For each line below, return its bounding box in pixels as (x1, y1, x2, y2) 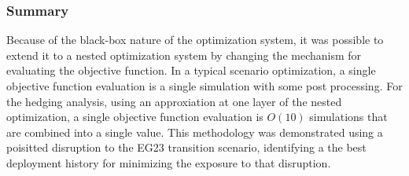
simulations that (309, 108, 388, 125)
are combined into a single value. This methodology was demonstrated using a (6, 123, 383, 140)
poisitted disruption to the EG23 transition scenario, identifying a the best (6, 139, 367, 156)
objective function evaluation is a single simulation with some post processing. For (6, 78, 403, 93)
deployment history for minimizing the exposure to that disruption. (6, 154, 331, 170)
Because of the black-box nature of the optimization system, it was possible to (6, 31, 384, 48)
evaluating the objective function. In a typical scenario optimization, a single (6, 62, 376, 79)
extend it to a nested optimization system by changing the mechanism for (6, 46, 362, 63)
